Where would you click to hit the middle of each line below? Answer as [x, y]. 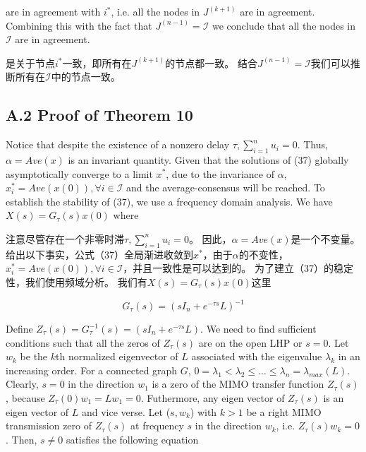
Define [19, 329]
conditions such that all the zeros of [83, 342]
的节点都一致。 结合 [211, 63]
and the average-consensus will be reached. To [225, 188]
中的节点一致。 [86, 77]
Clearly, [22, 384]
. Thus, [312, 144]
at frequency [157, 426]
